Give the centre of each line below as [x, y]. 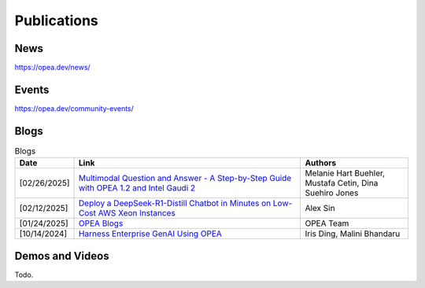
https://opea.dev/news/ [52, 68]
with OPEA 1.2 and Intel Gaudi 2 [137, 188]
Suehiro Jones [332, 193]
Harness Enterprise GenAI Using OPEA [150, 234]
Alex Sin [320, 209]
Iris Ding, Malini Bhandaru [353, 234]
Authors [321, 163]
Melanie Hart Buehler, [345, 173]
